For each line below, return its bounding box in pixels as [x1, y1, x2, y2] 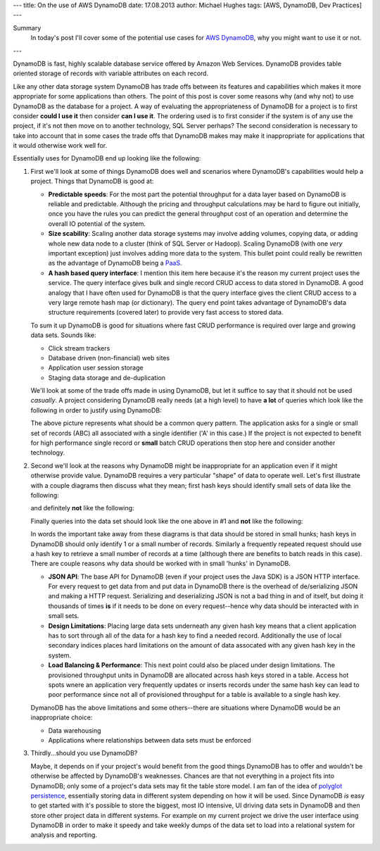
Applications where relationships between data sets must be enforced [48, 736, 251, 744]
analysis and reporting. [30, 831, 98, 839]
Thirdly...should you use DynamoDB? [30, 749, 138, 757]
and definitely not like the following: [30, 504, 134, 512]
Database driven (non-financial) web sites [48, 353, 170, 362]
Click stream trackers [48, 343, 110, 352]
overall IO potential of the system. [48, 219, 146, 228]
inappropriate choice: [30, 713, 93, 721]
